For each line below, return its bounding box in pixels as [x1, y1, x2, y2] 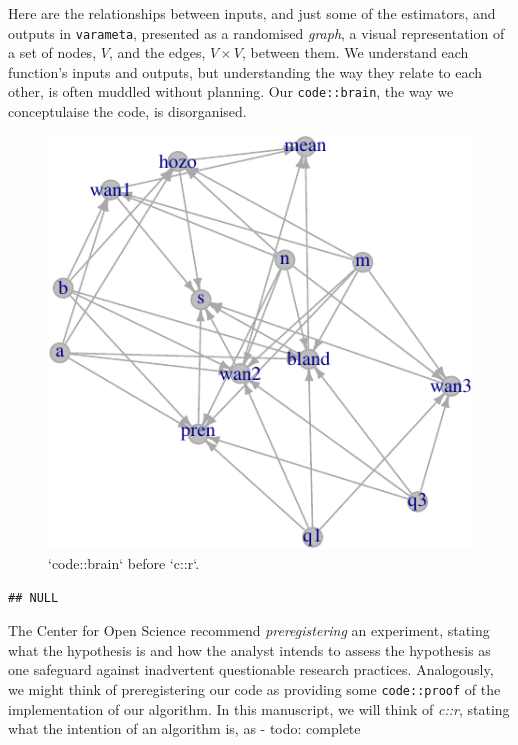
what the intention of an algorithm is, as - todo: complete [8, 718, 361, 739]
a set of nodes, [8, 42, 97, 63]
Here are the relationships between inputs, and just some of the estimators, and [8, 3, 496, 23]
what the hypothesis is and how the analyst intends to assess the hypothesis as [8, 639, 491, 660]
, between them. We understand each [241, 42, 469, 63]
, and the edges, [108, 42, 206, 63]
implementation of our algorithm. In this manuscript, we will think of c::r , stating [8, 698, 510, 719]
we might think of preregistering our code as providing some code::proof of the [8, 678, 501, 699]
